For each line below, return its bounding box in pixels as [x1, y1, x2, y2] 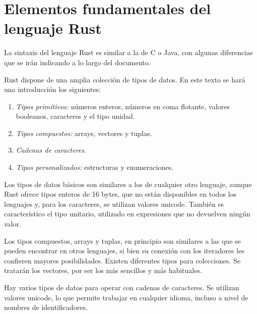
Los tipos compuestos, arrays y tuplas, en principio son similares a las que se [4, 235, 241, 246]
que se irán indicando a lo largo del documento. [4, 57, 151, 67]
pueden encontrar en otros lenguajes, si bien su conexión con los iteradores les [4, 245, 244, 256]
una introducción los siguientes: [4, 84, 101, 95]
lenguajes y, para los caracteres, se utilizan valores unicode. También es [4, 198, 224, 209]
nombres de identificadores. [4, 302, 88, 312]
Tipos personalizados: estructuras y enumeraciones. [16, 162, 173, 172]
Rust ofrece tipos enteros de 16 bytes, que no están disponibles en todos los [4, 189, 236, 199]
